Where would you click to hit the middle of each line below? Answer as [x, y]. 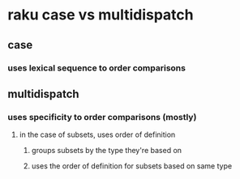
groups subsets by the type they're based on [107, 151]
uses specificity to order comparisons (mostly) [102, 117]
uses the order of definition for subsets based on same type [132, 166]
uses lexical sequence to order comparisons [96, 68]
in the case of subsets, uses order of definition [97, 134]
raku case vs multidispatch [101, 15]
